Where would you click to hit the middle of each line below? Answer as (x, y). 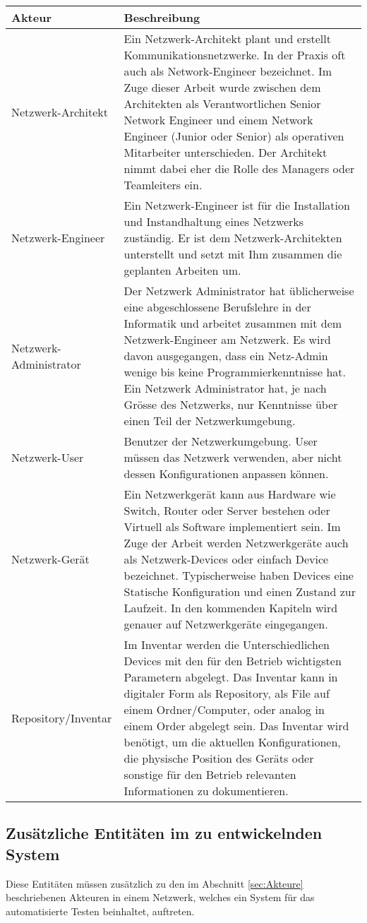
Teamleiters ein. (163, 185)
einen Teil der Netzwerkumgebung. (210, 421)
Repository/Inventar (62, 717)
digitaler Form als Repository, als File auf (227, 693)
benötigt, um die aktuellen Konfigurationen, (232, 742)
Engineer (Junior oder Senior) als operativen (234, 136)
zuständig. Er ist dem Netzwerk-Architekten (233, 238)
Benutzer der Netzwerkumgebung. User (221, 441)
